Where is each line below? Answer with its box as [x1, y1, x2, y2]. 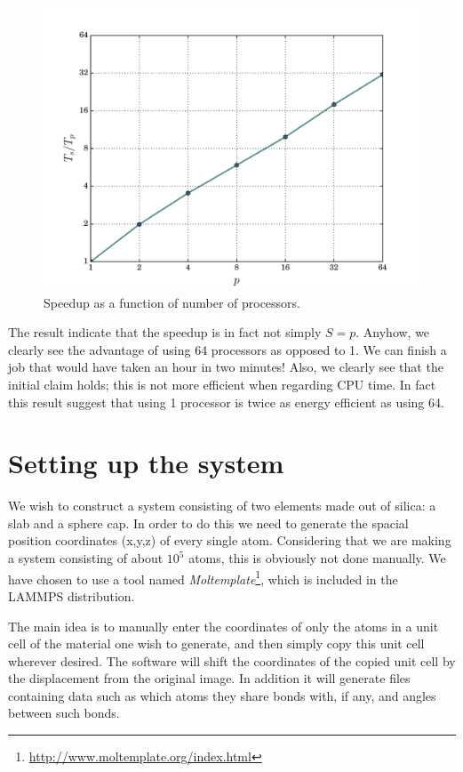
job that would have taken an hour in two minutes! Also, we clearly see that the [8, 358, 443, 376]
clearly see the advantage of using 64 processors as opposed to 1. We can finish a [8, 340, 447, 358]
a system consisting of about [8, 549, 164, 567]
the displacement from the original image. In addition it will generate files [8, 669, 411, 688]
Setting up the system [8, 445, 284, 481]
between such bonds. [8, 704, 120, 722]
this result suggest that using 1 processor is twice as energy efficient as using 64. [8, 392, 444, 411]
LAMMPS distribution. [8, 586, 135, 605]
